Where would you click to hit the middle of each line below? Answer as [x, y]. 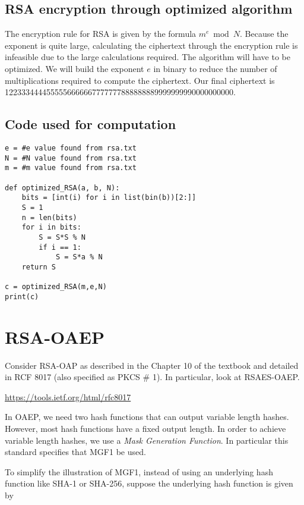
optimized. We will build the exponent [75, 68]
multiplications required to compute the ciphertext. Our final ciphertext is [140, 80]
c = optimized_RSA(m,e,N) [56, 287]
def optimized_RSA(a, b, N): [62, 188]
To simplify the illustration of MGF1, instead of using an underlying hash [139, 471]
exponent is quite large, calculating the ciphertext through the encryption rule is [151, 45]
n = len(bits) [49, 217]
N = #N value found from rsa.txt [71, 158]
